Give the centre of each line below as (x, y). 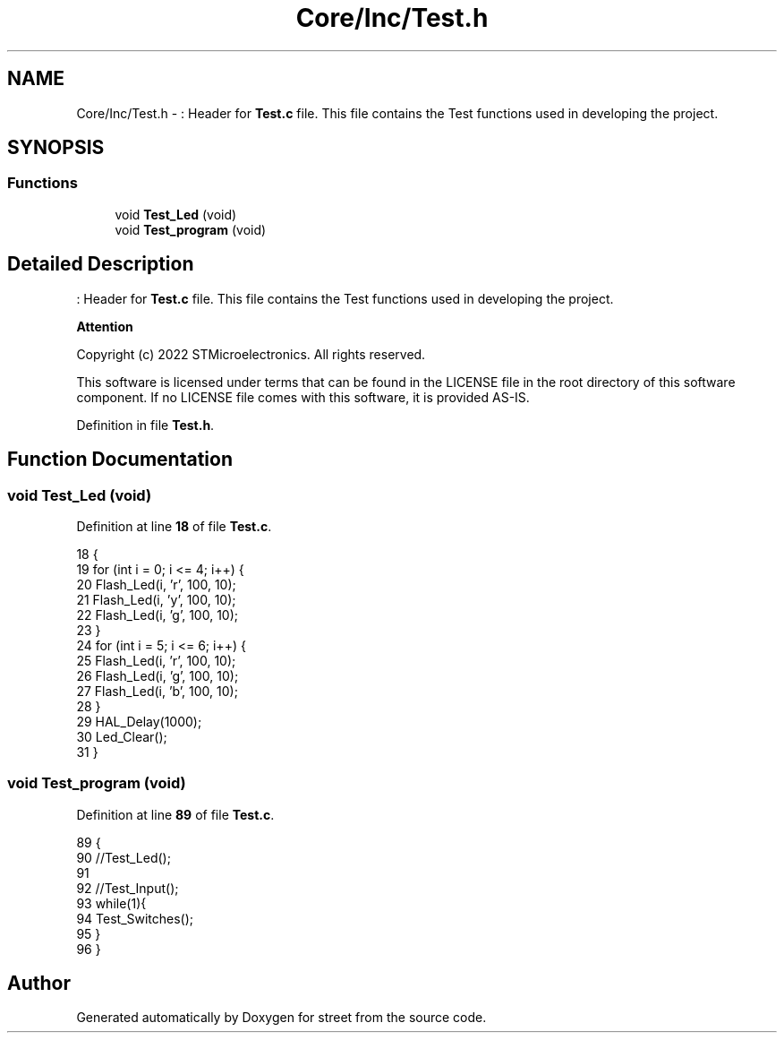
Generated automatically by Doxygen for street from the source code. (281, 1018)
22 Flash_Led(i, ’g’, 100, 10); (157, 615)
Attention (105, 326)
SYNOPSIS (56, 148)
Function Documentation (120, 460)
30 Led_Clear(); (122, 736)
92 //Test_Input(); (128, 888)
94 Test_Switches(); (135, 918)
